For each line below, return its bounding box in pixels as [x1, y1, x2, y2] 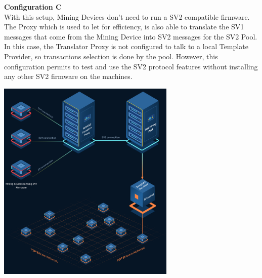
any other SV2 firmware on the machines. [4, 71, 133, 82]
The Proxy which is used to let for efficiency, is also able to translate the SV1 [4, 21, 244, 32]
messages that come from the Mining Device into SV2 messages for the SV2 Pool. [4, 31, 257, 42]
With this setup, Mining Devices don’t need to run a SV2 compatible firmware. [4, 11, 250, 22]
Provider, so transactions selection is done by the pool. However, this [4, 51, 218, 61]
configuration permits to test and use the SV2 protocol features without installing [4, 61, 258, 71]
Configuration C [4, 2, 62, 12]
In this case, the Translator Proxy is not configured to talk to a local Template [4, 41, 248, 52]
